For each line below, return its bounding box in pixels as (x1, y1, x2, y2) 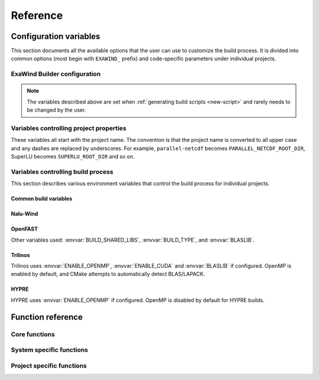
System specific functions (11, 346, 89, 354)
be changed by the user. (27, 106, 86, 113)
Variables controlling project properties (11, 124, 127, 132)
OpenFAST (11, 225, 38, 233)
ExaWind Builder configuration (11, 70, 101, 78)
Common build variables (11, 195, 73, 202)
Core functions (11, 330, 56, 338)
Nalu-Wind (11, 210, 38, 217)
